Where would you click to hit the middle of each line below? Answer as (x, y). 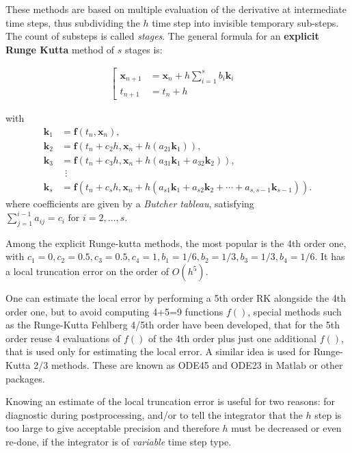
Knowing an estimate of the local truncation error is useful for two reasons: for (171, 401)
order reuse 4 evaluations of (63, 338)
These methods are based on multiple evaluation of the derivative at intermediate (176, 9)
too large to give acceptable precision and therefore (112, 428)
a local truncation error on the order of (87, 271)
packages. (25, 378)
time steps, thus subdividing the (73, 22)
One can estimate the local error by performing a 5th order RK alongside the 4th (176, 298)
